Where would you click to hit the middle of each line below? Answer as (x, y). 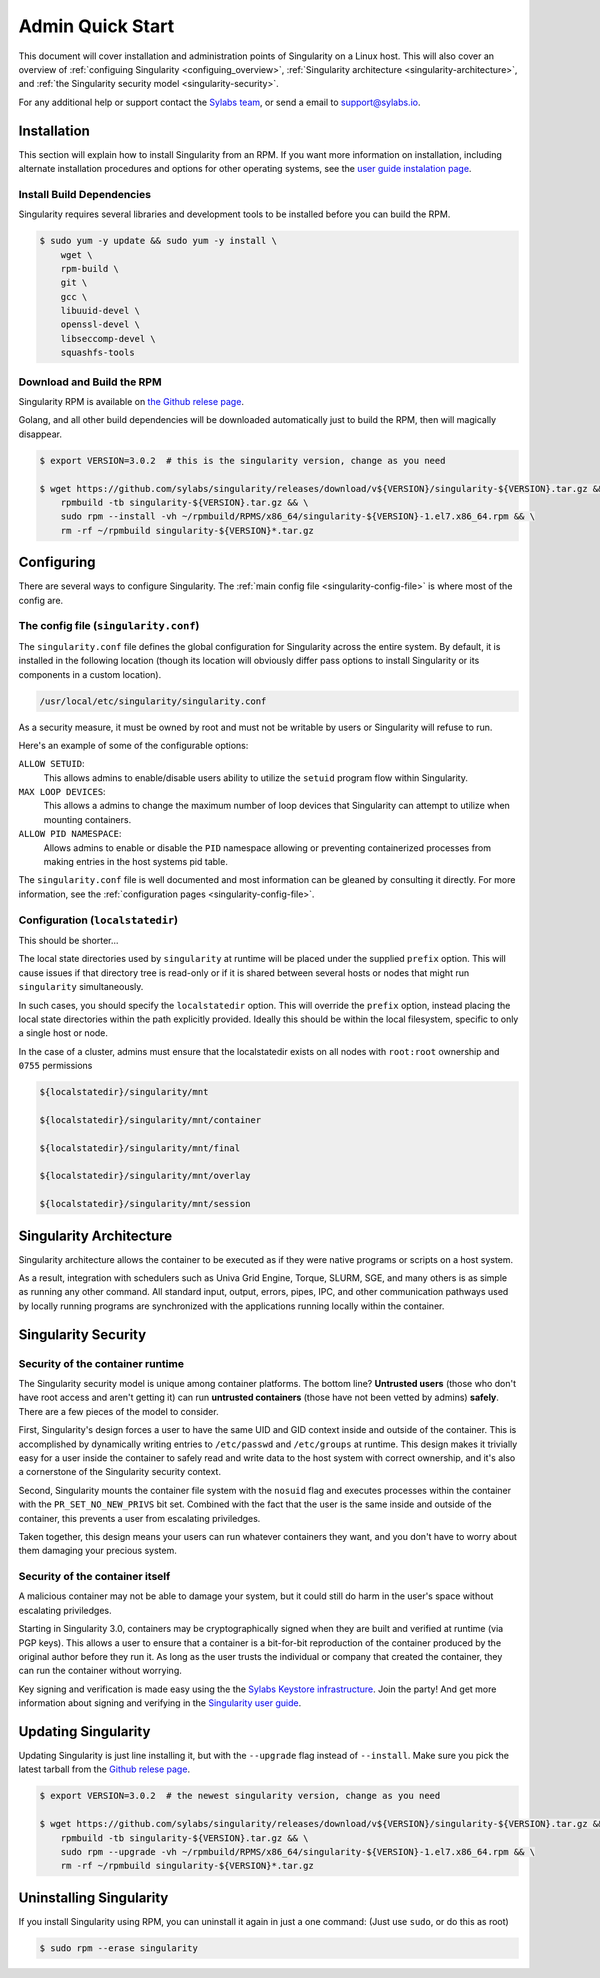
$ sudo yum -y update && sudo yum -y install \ (158, 241)
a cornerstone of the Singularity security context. (120, 1472)
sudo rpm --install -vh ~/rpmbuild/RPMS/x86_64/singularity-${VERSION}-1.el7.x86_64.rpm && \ (297, 516)
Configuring (57, 562)
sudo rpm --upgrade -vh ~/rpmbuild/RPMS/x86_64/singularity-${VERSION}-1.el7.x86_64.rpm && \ (297, 1852)
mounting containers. (87, 819)
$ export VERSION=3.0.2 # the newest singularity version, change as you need (240, 1796)
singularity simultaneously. (81, 987)
